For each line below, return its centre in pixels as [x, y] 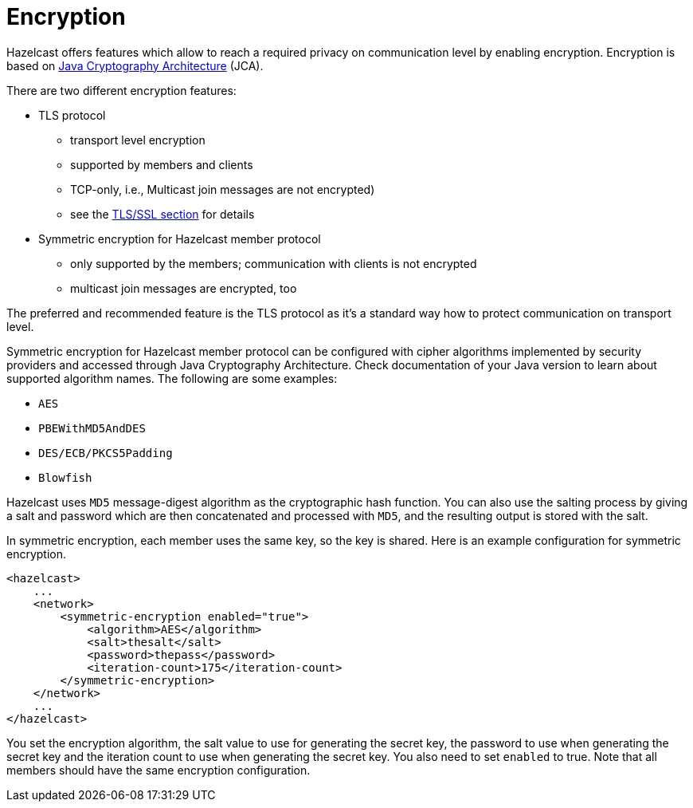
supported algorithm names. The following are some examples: [172, 378]
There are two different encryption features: [121, 90]
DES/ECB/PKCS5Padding [106, 453]
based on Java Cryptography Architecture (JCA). [135, 65]
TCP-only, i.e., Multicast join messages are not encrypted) [223, 189]
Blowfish [65, 477]
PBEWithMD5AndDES [92, 428]
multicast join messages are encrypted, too [184, 288]
